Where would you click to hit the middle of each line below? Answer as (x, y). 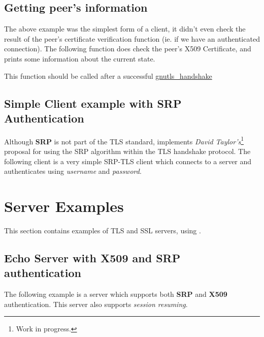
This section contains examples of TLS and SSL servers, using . (103, 230)
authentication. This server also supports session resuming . (96, 304)
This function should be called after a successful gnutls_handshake (108, 75)
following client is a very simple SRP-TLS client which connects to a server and (128, 161)
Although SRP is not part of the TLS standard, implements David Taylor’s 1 (124, 140)
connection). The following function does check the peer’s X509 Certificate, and (128, 49)
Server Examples (64, 206)
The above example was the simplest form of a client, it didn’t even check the (125, 29)
